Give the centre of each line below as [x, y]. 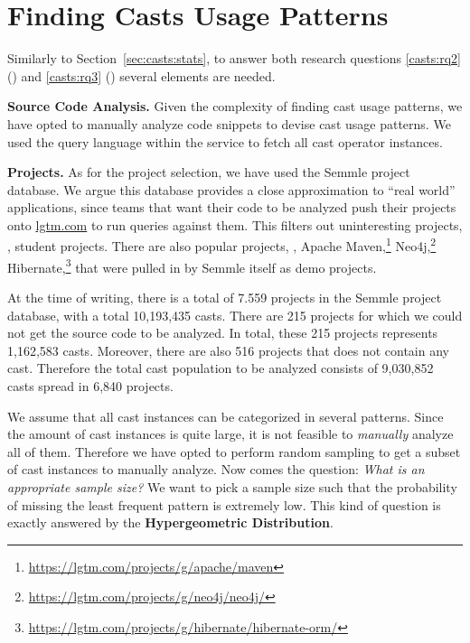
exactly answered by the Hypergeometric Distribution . [170, 522]
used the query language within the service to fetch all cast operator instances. [225, 141]
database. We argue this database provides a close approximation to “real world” [231, 189]
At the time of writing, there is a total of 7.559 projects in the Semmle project [225, 297]
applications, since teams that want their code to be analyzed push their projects [232, 207]
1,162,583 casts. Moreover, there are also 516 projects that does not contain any [228, 350]
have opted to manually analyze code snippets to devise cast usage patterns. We [229, 123]
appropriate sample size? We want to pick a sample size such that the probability [232, 486]
